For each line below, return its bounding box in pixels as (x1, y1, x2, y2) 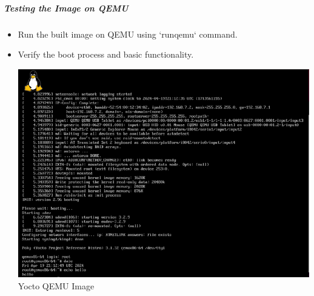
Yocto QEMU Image (18, 279, 95, 292)
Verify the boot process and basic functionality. (18, 48, 194, 61)
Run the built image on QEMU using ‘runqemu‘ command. (18, 27, 238, 40)
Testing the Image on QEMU (4, 1, 129, 14)
